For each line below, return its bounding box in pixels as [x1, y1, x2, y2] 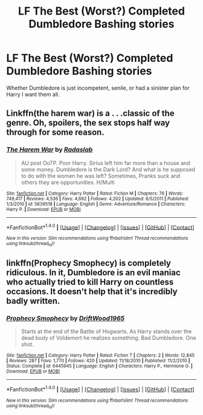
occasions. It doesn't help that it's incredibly [6, 286, 178, 297]
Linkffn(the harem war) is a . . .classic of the [6, 108, 175, 119]
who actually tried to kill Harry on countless [6, 277, 174, 287]
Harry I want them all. [6, 90, 60, 98]
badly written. [6, 296, 60, 306]
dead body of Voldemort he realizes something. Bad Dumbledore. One [21, 334, 196, 342]
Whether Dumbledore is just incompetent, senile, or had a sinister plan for [6, 84, 190, 92]
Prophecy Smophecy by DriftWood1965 [6, 314, 125, 322]
